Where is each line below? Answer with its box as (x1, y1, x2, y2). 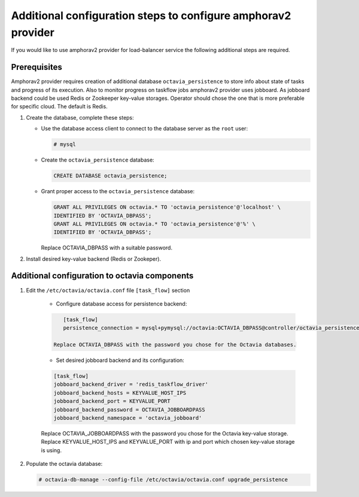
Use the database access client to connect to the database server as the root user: (41, 125, 248, 132)
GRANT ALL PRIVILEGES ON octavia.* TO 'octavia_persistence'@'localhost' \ (53, 204, 281, 211)
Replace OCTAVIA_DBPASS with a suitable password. (41, 244, 173, 251)
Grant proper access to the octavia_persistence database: (41, 188, 194, 195)
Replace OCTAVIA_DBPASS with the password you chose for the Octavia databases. (53, 342, 297, 348)
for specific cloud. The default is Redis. (11, 103, 108, 110)
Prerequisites (11, 62, 62, 72)
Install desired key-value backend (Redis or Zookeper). (26, 255, 162, 263)
